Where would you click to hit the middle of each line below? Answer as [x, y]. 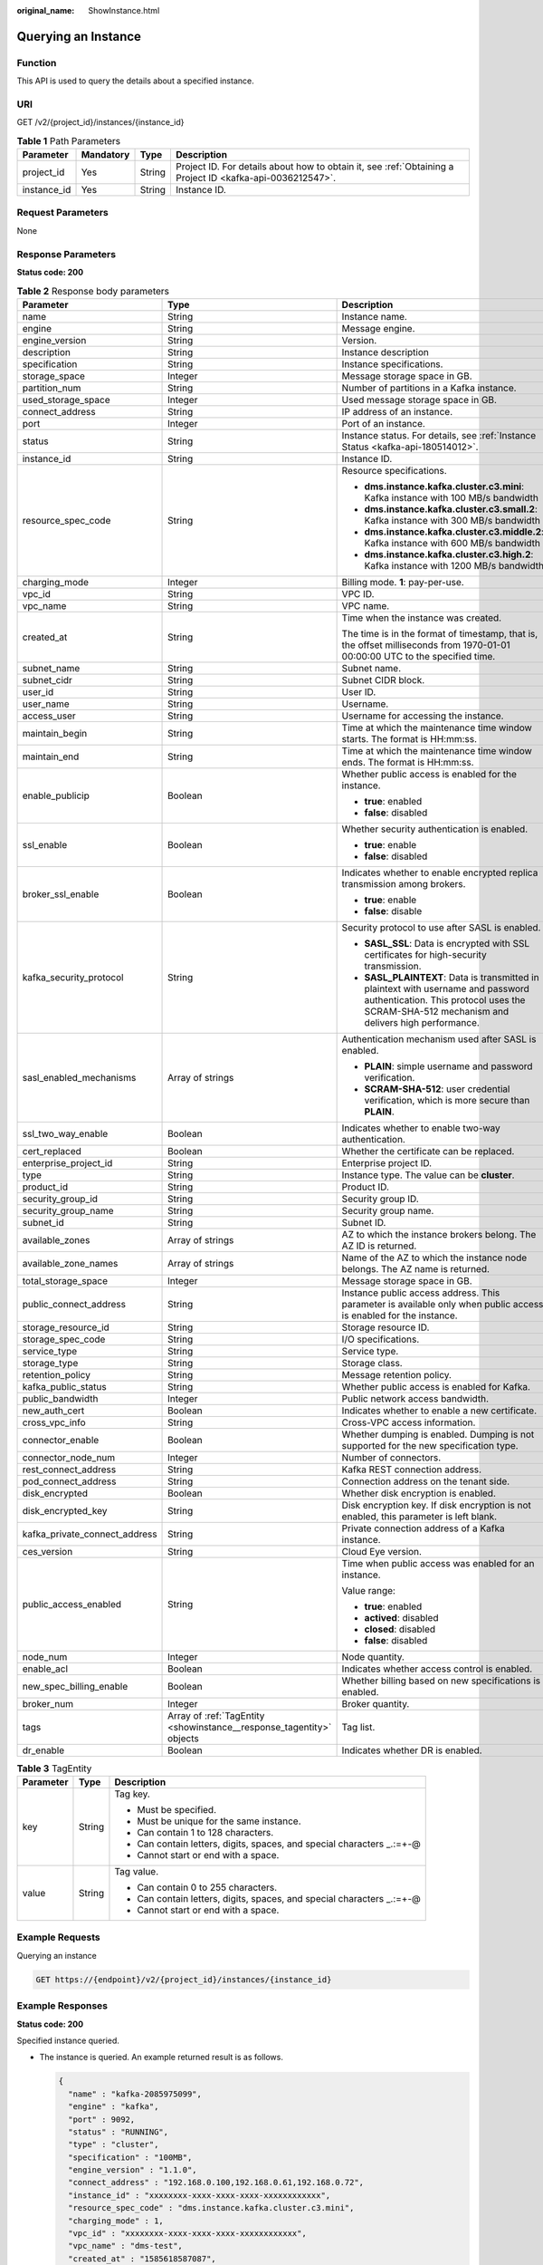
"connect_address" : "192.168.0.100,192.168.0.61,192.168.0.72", [216, 2183]
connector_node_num [69, 1457]
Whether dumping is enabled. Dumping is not [438, 1434]
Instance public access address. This [421, 1293]
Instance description [385, 352]
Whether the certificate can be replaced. [428, 1151]
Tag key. [133, 1794]
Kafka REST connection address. [412, 1470]
